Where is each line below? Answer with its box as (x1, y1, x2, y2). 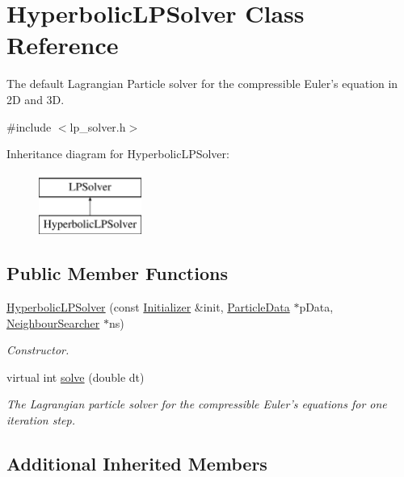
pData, (299, 299, 334, 316)
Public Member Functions (6, 261, 228, 286)
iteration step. (6, 412, 75, 429)
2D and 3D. (6, 90, 65, 107)
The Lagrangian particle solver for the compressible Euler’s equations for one (6, 395, 387, 412)
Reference (6, 28, 119, 61)
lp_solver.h (69, 118, 126, 135)
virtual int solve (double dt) (6, 368, 145, 385)
